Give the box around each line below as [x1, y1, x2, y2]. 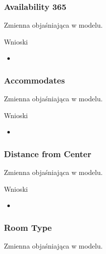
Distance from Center [4, 147, 91, 160]
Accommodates [4, 74, 65, 86]
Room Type [4, 221, 52, 233]
